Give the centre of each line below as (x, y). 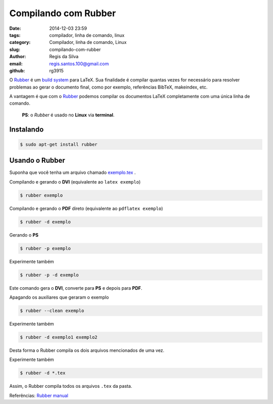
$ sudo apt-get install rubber (59, 144)
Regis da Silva (64, 57)
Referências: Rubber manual (39, 395)
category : (20, 42)
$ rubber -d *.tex (43, 373)
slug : (15, 49)
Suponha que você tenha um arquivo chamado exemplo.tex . (73, 172)
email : (16, 64)
